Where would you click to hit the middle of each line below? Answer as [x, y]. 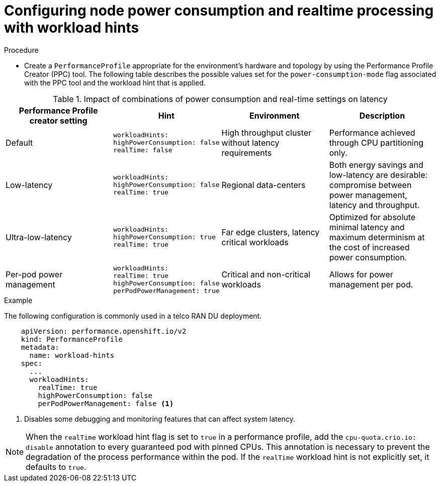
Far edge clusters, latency [271, 232]
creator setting [58, 120]
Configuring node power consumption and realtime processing [219, 11]
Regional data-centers [263, 185]
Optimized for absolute [372, 217]
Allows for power [361, 274]
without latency [250, 142]
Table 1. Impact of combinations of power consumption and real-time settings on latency [220, 99]
